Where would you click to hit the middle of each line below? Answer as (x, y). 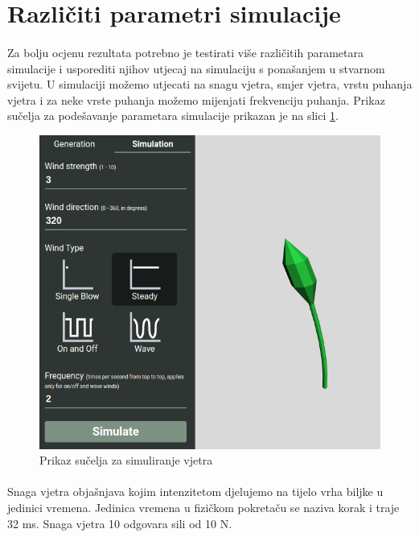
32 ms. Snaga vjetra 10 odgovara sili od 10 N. (120, 523)
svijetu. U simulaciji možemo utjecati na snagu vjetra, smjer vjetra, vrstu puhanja (210, 84)
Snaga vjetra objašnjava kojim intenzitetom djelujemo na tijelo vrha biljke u (195, 492)
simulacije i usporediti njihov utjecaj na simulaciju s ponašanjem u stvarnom (196, 68)
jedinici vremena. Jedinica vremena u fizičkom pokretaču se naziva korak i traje (203, 508)
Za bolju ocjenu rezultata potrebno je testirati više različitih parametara (185, 52)
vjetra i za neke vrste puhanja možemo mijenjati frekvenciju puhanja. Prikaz (196, 99)
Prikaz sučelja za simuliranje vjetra (126, 460)
